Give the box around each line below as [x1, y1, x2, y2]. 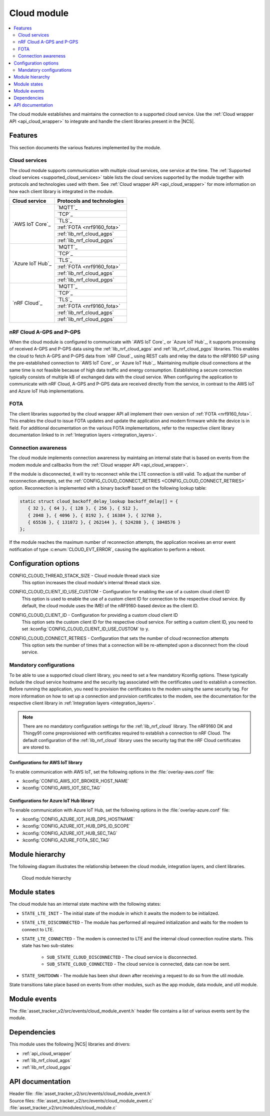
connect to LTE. [21, 926, 54, 932]
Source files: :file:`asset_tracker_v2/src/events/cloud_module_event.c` [9, 1097, 153, 1103]
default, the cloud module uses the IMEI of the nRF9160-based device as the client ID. [21, 603, 199, 609]
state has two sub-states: [21, 943, 74, 949]
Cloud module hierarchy [21, 875, 71, 881]
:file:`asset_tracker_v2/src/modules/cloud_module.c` [9, 1104, 117, 1111]
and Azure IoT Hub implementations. [9, 388, 84, 394]
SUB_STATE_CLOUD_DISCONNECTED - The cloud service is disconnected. [46, 954, 197, 960]
